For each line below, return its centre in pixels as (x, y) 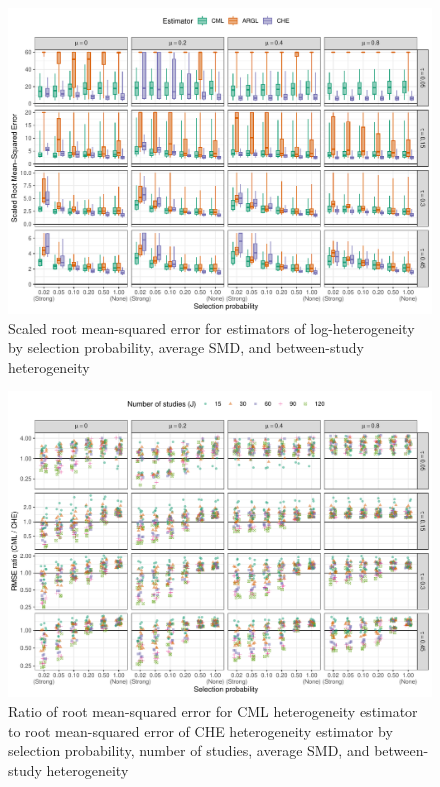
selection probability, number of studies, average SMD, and (189, 750)
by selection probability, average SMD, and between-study (186, 347)
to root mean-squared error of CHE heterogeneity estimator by (200, 730)
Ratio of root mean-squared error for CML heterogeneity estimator (213, 710)
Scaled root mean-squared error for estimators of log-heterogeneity (211, 327)
